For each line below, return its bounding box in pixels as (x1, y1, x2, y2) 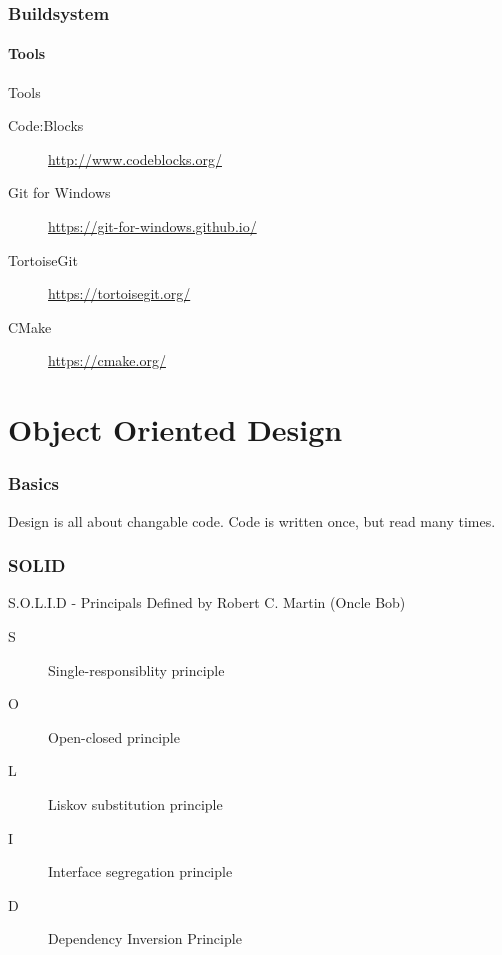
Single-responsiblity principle (48, 659, 225, 680)
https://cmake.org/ (48, 350, 166, 371)
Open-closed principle (48, 726, 180, 747)
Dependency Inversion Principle (48, 928, 242, 949)
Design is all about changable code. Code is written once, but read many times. (8, 510, 496, 531)
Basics (8, 471, 59, 496)
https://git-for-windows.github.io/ (48, 216, 257, 237)
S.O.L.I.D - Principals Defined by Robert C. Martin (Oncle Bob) (8, 592, 406, 613)
